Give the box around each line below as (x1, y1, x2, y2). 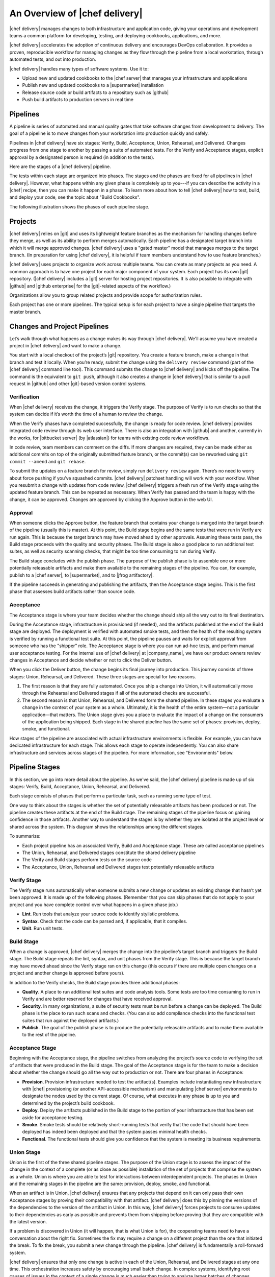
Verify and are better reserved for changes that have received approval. (22, 996, 173, 1002)
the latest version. (9, 1219, 47, 1225)
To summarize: (9, 833, 41, 839)
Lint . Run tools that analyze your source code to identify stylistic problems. (22, 911, 180, 917)
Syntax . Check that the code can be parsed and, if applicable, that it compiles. (22, 918, 187, 924)
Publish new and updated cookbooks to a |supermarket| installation (22, 82, 164, 88)
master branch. (9, 309, 42, 315)
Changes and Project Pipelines (9, 322, 109, 330)
